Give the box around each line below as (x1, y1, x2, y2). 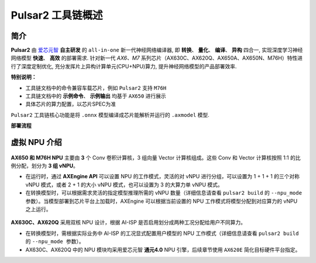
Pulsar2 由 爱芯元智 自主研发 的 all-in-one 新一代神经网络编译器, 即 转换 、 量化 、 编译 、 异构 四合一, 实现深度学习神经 (11, 47, 303, 54)
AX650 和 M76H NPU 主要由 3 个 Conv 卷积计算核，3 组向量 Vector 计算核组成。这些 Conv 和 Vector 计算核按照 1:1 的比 (11, 154, 301, 161)
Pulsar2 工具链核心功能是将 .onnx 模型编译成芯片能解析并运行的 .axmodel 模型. (11, 111, 210, 118)
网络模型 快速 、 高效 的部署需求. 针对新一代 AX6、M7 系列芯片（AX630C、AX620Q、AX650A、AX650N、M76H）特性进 (11, 54, 303, 61)
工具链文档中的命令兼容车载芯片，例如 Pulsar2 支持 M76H (25, 84, 167, 91)
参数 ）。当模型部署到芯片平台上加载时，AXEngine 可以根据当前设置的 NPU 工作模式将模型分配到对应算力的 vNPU (25, 198, 298, 205)
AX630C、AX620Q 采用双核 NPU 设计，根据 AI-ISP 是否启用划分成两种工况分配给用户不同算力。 (11, 219, 246, 226)
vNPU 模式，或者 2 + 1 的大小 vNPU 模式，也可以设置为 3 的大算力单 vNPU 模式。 (25, 181, 223, 188)
